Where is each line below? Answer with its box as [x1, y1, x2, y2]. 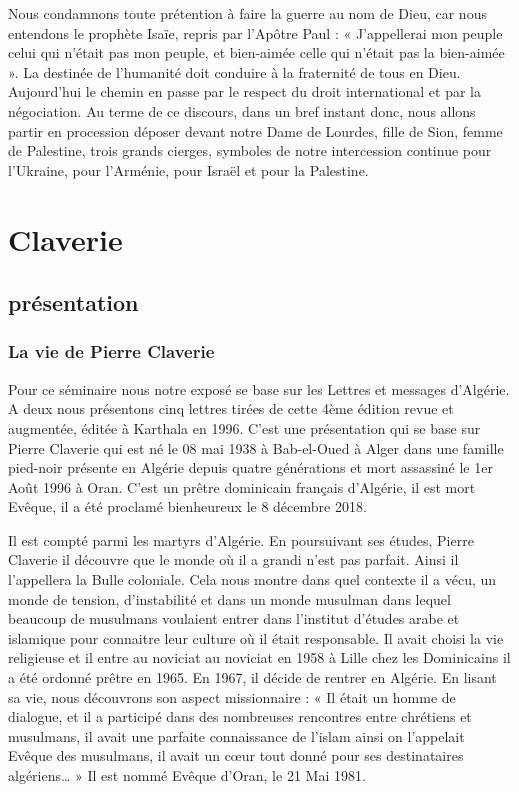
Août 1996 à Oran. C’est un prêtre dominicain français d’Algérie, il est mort [8, 476, 476, 497]
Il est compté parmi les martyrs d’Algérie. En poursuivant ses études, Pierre [8, 529, 474, 550]
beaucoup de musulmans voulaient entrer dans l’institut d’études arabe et [8, 608, 460, 629]
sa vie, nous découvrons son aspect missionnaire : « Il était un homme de [8, 686, 456, 707]
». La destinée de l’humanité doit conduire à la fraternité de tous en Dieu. [8, 61, 461, 82]
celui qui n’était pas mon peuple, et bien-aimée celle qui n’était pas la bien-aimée [8, 42, 505, 63]
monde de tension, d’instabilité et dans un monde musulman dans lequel [8, 588, 451, 609]
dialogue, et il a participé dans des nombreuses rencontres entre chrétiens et [8, 706, 472, 727]
